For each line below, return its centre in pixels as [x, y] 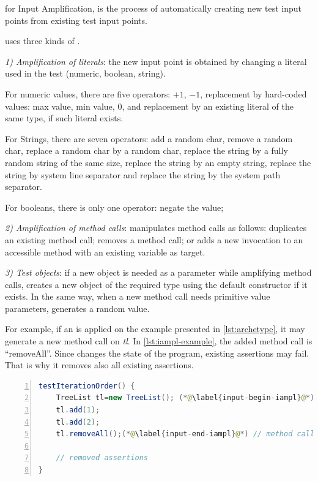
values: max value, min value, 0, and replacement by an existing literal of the [149, 106]
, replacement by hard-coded [253, 93]
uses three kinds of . [43, 41]
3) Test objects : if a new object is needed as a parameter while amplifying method [158, 272]
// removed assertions [102, 458]
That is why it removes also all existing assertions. [99, 365]
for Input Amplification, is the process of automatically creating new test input [153, 8]
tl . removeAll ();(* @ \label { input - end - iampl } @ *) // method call [185, 434]
